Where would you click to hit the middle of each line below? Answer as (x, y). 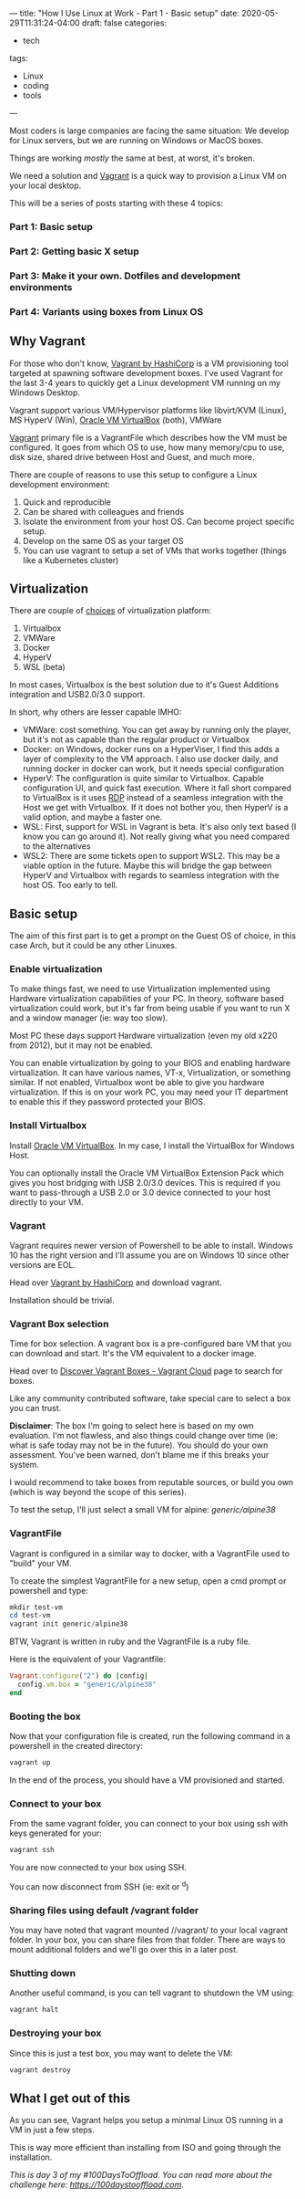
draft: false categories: (124, 23)
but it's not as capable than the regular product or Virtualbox (136, 739)
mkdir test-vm (36, 1607)
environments (41, 287)
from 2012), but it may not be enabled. (81, 1045)
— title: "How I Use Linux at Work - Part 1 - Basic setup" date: (124, 13)
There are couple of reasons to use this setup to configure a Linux (133, 475)
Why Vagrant (48, 341)
